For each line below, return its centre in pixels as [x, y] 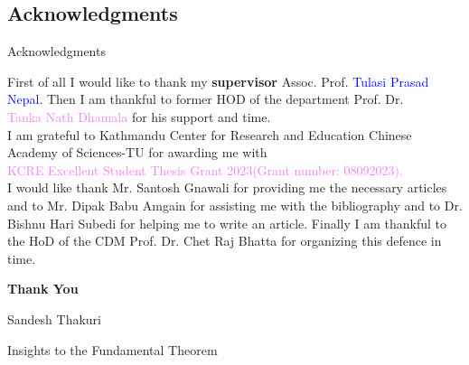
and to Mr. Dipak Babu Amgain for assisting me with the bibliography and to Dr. [235, 205]
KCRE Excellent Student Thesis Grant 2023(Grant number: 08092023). [205, 169]
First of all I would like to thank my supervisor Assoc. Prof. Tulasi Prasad [218, 81]
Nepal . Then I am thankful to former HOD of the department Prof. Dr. [206, 99]
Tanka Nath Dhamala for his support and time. [139, 116]
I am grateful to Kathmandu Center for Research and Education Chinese [210, 134]
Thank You [43, 289]
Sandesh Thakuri [54, 318]
